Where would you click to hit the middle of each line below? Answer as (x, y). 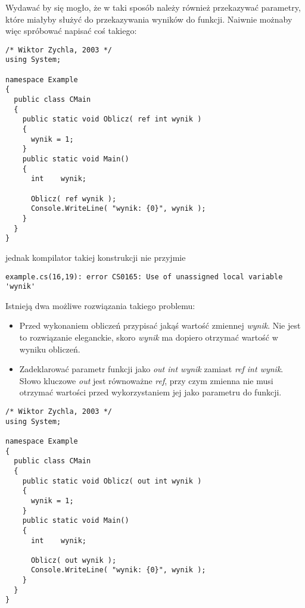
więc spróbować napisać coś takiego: (71, 31)
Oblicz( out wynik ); (74, 560)
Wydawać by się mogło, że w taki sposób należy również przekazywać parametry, (153, 7)
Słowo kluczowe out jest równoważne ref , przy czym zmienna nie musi (146, 380)
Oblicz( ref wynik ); (74, 199)
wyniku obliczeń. (50, 349)
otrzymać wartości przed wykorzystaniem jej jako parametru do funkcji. (150, 392)
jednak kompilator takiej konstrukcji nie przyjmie (96, 257)
